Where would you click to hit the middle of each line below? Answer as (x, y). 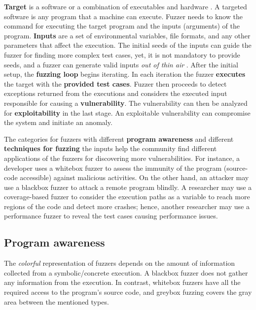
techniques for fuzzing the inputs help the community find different (110, 148)
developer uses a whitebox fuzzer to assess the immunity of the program (113, 168)
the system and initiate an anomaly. (58, 122)
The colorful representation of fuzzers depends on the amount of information (120, 263)
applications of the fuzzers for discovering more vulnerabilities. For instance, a (122, 158)
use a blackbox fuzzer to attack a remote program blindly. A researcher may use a (128, 187)
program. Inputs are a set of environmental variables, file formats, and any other (127, 35)
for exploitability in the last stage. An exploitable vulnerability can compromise (127, 112)
